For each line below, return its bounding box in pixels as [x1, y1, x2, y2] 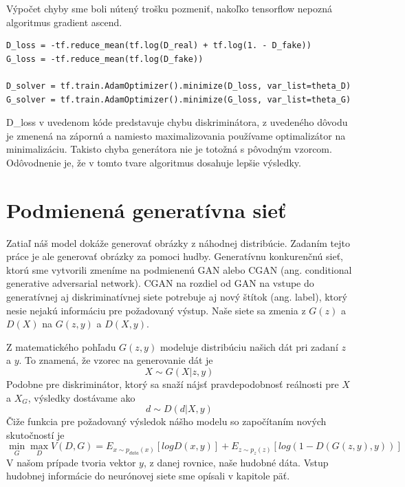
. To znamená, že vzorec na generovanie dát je [19, 353, 213, 367]
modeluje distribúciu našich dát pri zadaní [160, 339, 338, 354]
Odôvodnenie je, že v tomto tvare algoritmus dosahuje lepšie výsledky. [6, 155, 301, 169]
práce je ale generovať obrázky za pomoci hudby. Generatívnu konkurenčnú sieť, [6, 249, 343, 263]
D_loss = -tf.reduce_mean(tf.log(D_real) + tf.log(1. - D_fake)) [6, 41, 311, 51]
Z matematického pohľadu [6, 339, 116, 354]
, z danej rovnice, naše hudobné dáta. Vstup [143, 455, 329, 469]
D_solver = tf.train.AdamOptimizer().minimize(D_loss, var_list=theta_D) [6, 80, 351, 91]
